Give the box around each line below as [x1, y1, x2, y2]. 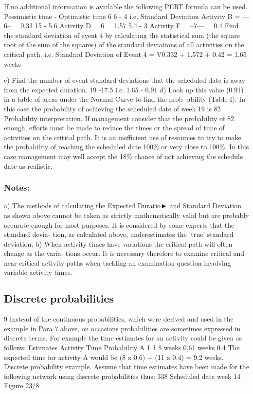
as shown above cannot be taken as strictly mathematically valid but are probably [4, 210, 249, 220]
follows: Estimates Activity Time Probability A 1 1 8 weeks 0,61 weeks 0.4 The [4, 342, 240, 353]
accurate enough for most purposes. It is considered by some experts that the [4, 219, 235, 230]
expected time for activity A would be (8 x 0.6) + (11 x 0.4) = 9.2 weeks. [4, 352, 224, 362]
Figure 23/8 [4, 380, 39, 391]
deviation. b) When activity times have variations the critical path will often [4, 238, 233, 249]
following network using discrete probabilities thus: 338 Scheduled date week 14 [4, 371, 241, 381]
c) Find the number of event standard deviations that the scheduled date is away [4, 75, 246, 85]
